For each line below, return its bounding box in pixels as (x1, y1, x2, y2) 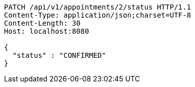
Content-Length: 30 (4, 19, 81, 27)
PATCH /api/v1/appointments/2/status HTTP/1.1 (4, 3, 191, 11)
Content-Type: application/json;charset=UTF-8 (4, 11, 191, 19)
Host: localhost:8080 (4, 27, 89, 35)
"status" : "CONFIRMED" (12, 51, 106, 59)
